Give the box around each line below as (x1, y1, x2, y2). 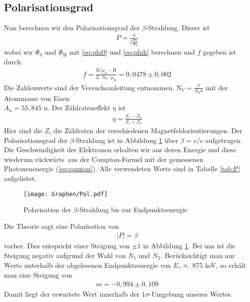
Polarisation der (23, 204, 71, 215)
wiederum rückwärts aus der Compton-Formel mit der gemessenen (4, 154, 204, 164)
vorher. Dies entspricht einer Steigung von (4, 241, 130, 251)
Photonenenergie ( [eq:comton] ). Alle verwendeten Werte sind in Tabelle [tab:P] (4, 163, 240, 174)
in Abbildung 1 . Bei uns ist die (143, 241, 236, 251)
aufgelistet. (4, 173, 37, 183)
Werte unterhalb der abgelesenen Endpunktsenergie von (4, 260, 171, 270)
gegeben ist (203, 47, 236, 57)
